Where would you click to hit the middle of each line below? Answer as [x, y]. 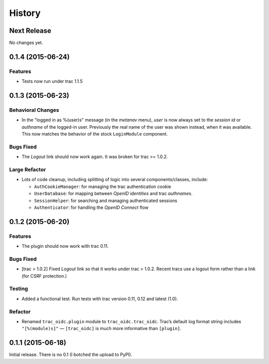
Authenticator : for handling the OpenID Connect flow [91, 207]
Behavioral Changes [34, 110]
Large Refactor [28, 170]
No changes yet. [26, 43]
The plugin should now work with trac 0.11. [65, 246]
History [25, 13]
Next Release [30, 31]
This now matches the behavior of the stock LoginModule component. [95, 134]
